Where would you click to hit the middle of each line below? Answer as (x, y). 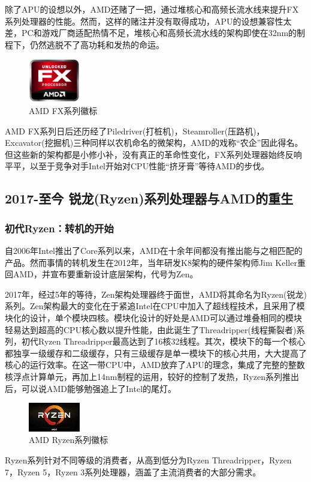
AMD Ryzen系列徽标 (69, 440)
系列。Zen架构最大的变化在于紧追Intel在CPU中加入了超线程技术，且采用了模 (155, 306)
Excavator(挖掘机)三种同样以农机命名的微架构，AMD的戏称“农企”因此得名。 (154, 143)
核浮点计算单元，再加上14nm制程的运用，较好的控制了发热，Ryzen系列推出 (152, 376)
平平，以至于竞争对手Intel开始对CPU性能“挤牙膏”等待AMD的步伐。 (137, 166)
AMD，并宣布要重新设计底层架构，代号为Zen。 (105, 274)
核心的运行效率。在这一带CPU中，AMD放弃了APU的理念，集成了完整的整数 (155, 365)
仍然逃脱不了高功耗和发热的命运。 (97, 44)
